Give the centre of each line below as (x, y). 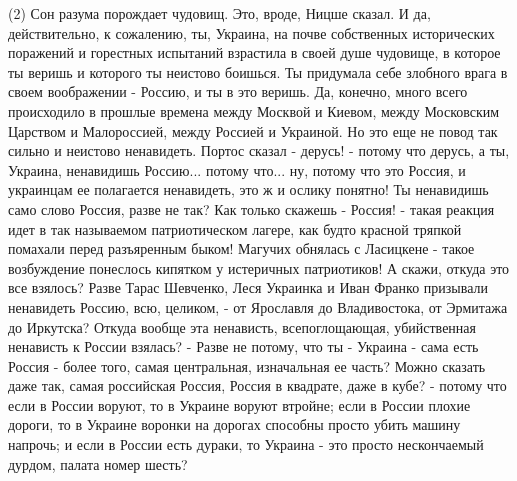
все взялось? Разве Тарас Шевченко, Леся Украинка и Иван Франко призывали (248, 287)
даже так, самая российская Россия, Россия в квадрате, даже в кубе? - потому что (257, 385)
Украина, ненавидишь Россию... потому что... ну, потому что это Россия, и (237, 169)
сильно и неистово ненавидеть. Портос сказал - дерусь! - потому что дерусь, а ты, (259, 150)
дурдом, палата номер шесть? (98, 463)
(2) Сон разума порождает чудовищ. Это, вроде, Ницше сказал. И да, (219, 13)
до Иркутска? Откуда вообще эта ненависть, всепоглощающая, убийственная (242, 326)
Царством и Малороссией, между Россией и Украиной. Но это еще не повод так (253, 130)
